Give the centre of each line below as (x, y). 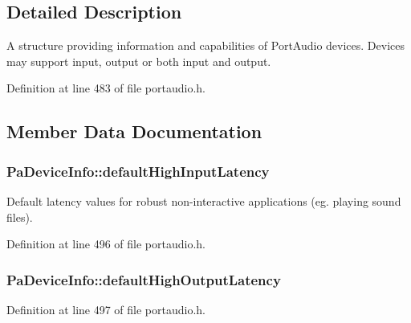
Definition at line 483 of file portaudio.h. (106, 88)
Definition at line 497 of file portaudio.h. (106, 309)
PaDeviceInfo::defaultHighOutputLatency (144, 279)
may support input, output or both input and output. (139, 61)
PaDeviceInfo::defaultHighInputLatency (138, 171)
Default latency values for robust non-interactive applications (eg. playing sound (204, 200)
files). (20, 217)
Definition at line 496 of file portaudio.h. (106, 244)
